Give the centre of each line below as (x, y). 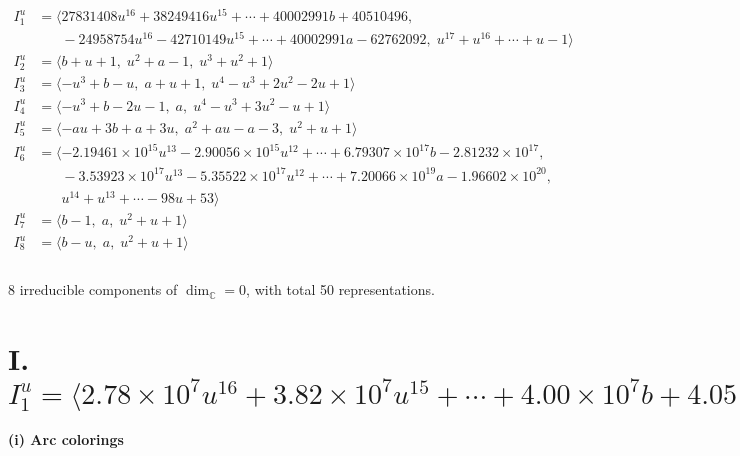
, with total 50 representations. (340, 289)
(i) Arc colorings (66, 438)
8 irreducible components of (93, 289)
